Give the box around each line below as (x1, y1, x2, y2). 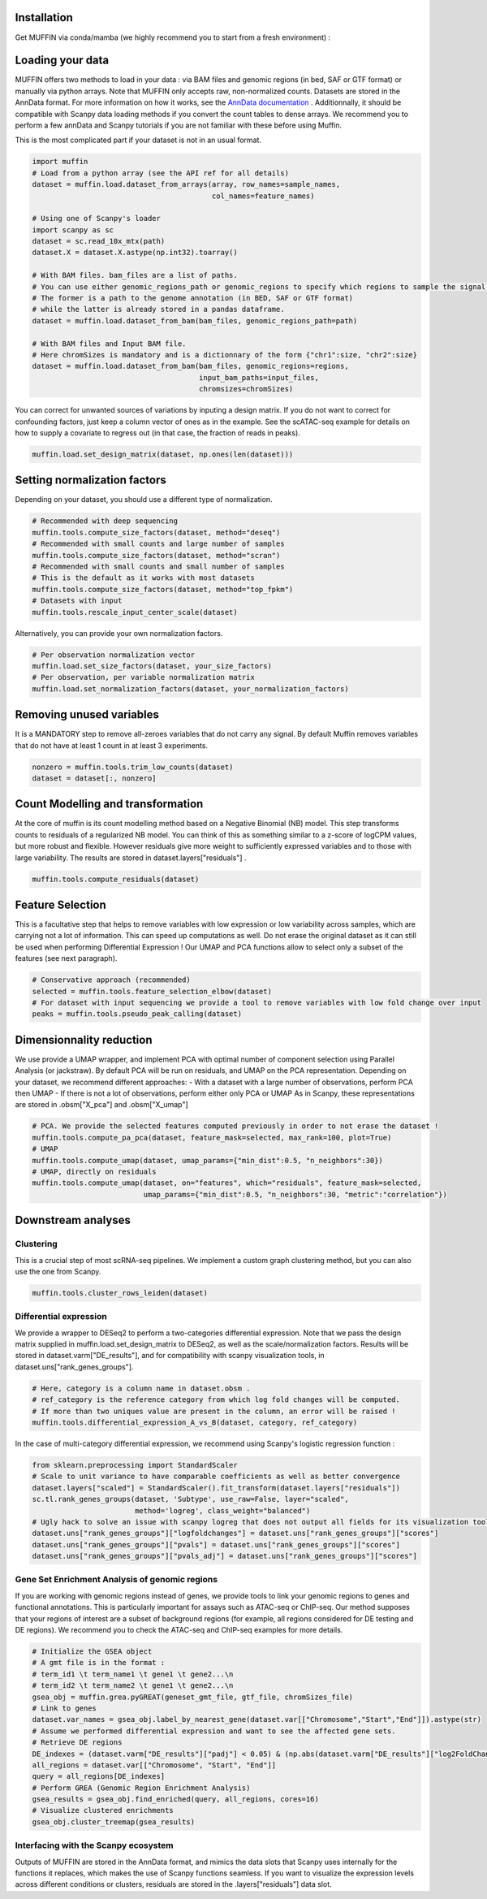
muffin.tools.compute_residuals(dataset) (32, 874, 200, 884)
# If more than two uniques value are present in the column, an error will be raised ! (32, 1406, 397, 1416)
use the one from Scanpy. (15, 1266, 101, 1276)
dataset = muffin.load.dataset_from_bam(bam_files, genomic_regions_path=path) (32, 316, 358, 325)
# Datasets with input (32, 596, 123, 605)
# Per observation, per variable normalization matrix (32, 673, 255, 682)
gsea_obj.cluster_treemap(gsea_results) (32, 1817, 195, 1827)
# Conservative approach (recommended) (32, 975, 191, 984)
